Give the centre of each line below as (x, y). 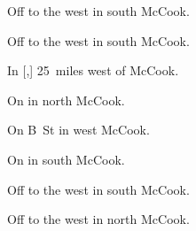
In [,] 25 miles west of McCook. (93, 70)
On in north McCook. (66, 100)
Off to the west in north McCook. (98, 219)
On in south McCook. (66, 159)
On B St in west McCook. (78, 130)
